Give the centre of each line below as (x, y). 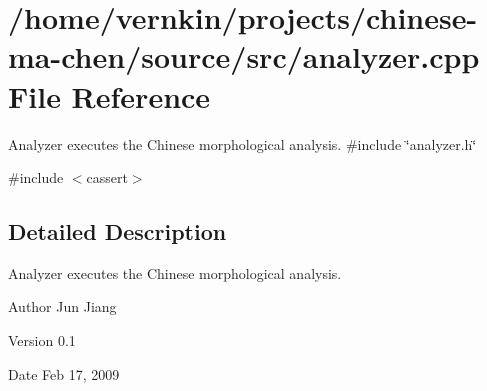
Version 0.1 (42, 340)
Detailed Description (117, 231)
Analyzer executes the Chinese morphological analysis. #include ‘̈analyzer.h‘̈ (242, 143)
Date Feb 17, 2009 (64, 373)
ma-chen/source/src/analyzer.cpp (244, 56)
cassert (107, 177)
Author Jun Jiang (62, 306)
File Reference (109, 95)
